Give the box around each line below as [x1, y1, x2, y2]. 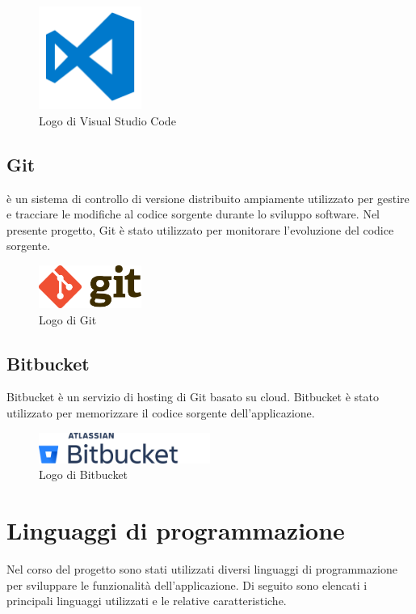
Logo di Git [39, 311, 97, 328]
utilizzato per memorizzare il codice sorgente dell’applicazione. [6, 404, 315, 421]
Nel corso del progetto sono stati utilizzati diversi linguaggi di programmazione [6, 561, 397, 578]
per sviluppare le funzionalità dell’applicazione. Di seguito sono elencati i [6, 576, 368, 593]
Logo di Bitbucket [39, 466, 128, 483]
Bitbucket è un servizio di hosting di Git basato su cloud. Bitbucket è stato [6, 388, 379, 405]
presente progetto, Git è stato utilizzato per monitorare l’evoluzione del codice [6, 221, 394, 238]
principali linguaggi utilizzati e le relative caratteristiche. [6, 592, 287, 609]
